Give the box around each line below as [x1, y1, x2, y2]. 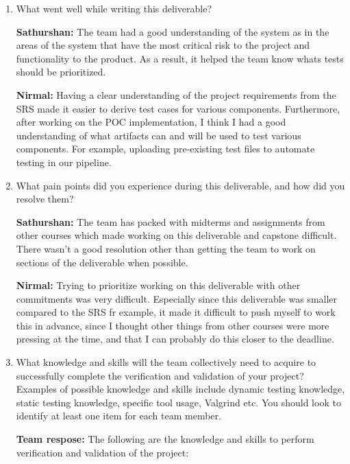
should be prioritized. [16, 65, 106, 79]
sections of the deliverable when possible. [16, 255, 188, 269]
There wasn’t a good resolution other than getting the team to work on [16, 241, 316, 255]
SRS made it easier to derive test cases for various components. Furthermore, [16, 101, 340, 115]
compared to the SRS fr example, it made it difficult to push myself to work [16, 305, 336, 319]
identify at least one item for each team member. [16, 408, 221, 423]
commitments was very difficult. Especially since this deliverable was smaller [16, 291, 338, 305]
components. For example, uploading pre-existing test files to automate [16, 141, 315, 156]
